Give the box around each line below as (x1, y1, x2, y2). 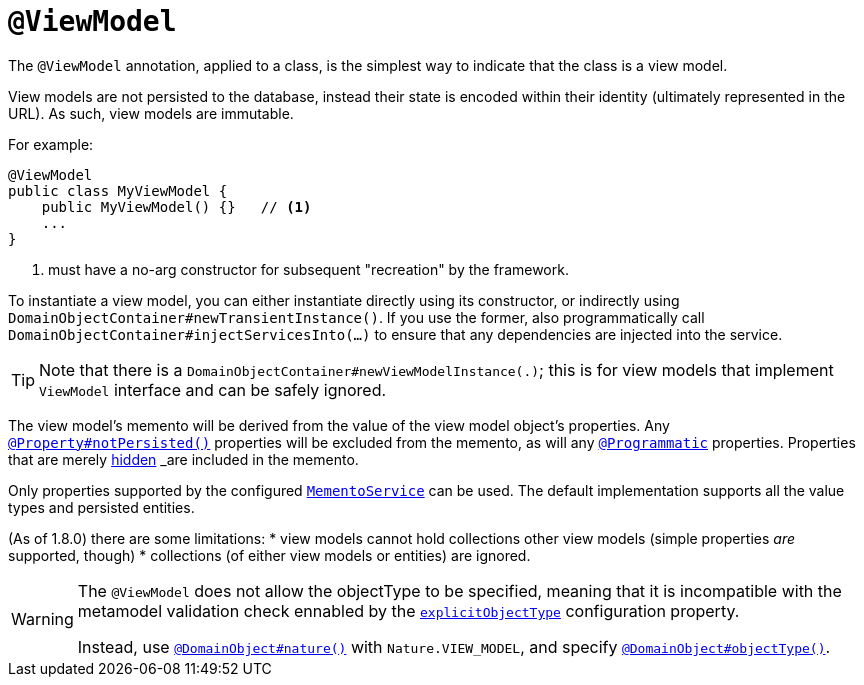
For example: (8, 135, 94, 153)
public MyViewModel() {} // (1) (41, 198, 312, 215)
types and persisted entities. (8, 498, 195, 516)
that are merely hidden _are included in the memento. (8, 450, 359, 468)
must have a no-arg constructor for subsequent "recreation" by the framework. (48, 260, 569, 278)
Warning (11, 608, 74, 629)
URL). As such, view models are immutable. (8, 104, 294, 122)
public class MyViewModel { (8, 182, 228, 199)
